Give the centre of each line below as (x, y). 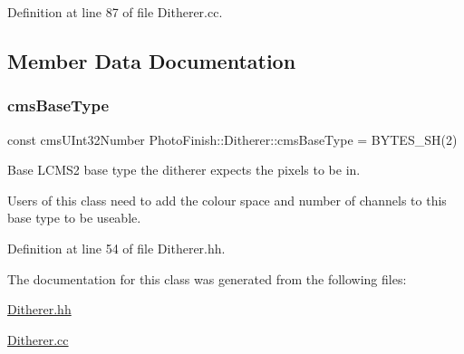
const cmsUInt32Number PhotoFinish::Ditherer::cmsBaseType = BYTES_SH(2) (232, 139)
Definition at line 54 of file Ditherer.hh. (116, 248)
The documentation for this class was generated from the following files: (207, 278)
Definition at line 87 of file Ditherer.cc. (115, 12)
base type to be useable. (74, 218)
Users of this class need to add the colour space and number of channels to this (227, 200)
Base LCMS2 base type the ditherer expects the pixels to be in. (184, 170)
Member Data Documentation (152, 60)
